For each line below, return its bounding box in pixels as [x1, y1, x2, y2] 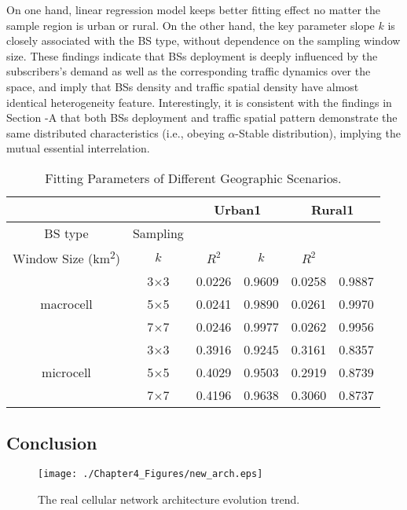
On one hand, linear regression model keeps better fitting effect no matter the [6, 2, 381, 17]
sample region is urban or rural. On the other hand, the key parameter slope [6, 17, 375, 33]
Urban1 [214, 200, 262, 218]
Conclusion [6, 430, 97, 454]
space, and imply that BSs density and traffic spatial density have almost [6, 78, 359, 94]
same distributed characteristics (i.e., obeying [6, 124, 225, 141]
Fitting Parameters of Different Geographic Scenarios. [45, 168, 342, 187]
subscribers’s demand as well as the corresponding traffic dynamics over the [6, 63, 371, 79]
